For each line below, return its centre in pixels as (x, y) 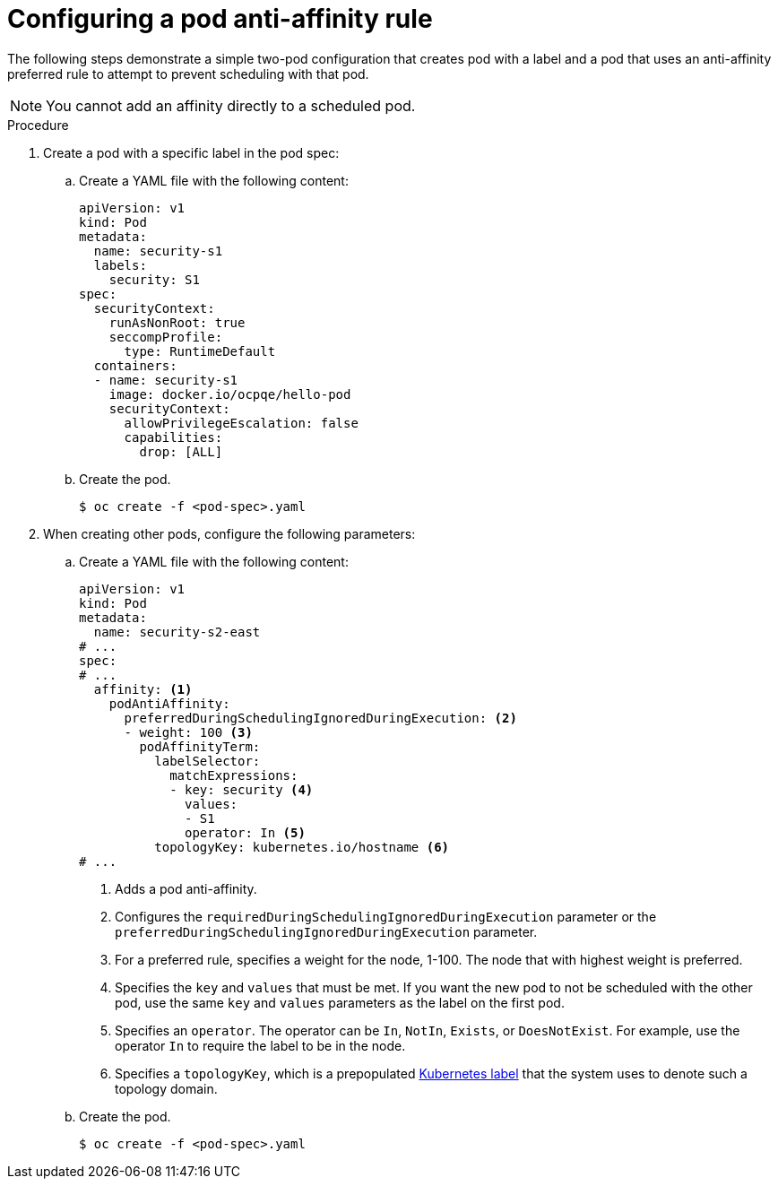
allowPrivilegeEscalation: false (241, 423)
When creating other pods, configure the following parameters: (229, 533)
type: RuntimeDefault (200, 351)
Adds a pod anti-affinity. (186, 888)
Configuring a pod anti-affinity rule (220, 19)
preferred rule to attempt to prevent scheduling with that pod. (188, 74)
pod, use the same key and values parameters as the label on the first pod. (340, 1002)
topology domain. (166, 1088)
